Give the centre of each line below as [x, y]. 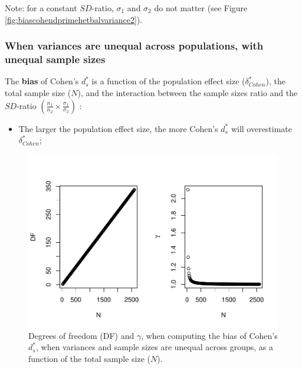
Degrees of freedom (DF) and [81, 335]
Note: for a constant [41, 8]
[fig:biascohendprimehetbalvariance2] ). [74, 19]
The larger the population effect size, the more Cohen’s [118, 128]
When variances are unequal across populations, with [134, 46]
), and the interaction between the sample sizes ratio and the [188, 92]
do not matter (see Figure [201, 8]
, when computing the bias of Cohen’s [209, 335]
